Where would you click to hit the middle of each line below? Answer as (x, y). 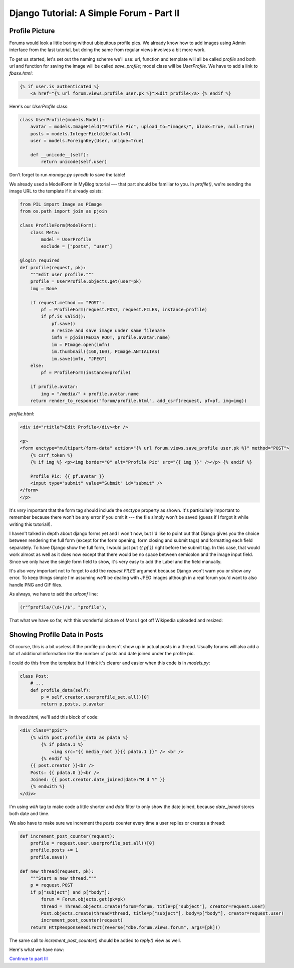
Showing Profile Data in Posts (56, 634)
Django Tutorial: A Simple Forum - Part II (94, 13)
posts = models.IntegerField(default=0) (81, 134)
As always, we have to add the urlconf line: (54, 594)
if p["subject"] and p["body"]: (70, 892)
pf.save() (63, 324)
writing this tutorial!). (31, 524)
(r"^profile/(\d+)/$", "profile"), (63, 607)
